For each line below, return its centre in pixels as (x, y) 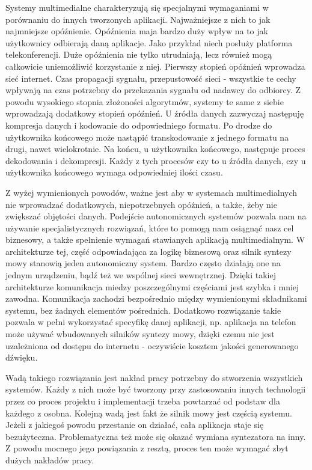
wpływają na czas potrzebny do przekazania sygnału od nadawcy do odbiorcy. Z (153, 90)
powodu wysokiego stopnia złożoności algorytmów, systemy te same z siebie (145, 101)
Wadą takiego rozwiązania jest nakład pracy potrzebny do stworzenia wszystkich (154, 377)
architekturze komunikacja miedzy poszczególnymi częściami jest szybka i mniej (152, 286)
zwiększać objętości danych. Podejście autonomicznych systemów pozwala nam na (156, 216)
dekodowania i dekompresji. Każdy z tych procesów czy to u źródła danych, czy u (156, 160)
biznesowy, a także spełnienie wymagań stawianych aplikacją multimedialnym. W (155, 240)
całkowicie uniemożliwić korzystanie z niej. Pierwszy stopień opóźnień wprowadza (155, 66)
